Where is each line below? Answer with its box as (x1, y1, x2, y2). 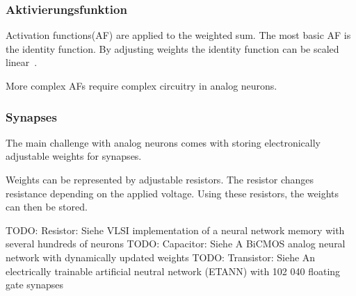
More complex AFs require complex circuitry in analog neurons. (6, 79, 277, 92)
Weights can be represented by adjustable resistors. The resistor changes (6, 172, 314, 186)
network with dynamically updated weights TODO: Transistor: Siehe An (6, 249, 316, 264)
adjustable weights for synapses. (6, 149, 142, 163)
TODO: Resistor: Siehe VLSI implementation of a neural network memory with (6, 222, 345, 237)
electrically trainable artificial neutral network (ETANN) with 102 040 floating (6, 263, 341, 278)
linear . (6, 55, 38, 69)
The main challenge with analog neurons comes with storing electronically (6, 135, 321, 149)
